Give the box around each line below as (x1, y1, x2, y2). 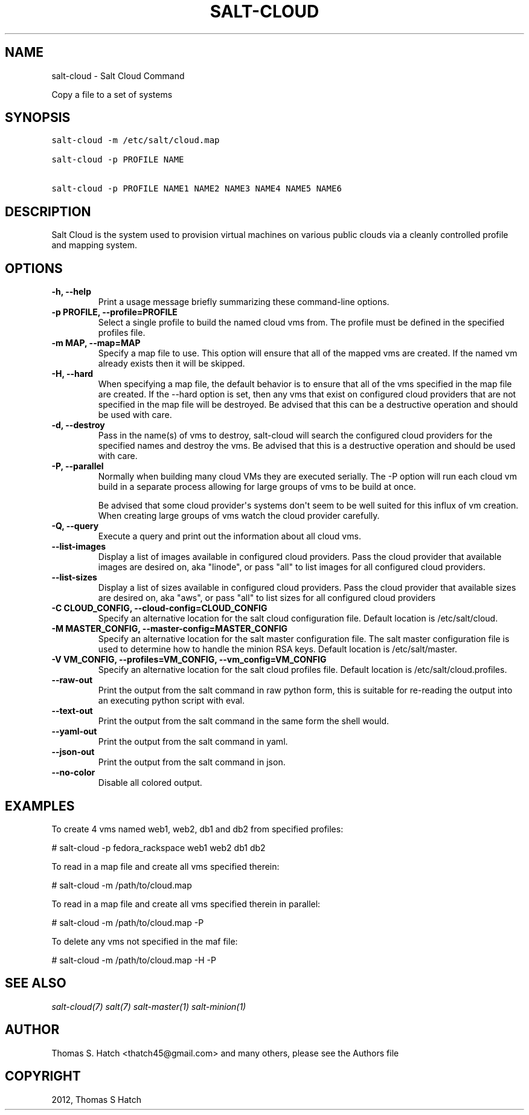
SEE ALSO (5, 975, 66, 991)
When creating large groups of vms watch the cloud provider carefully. (98, 510, 380, 521)
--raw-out (51, 675, 93, 686)
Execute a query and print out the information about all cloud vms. (98, 531, 361, 542)
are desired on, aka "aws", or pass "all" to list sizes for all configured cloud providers (98, 593, 436, 603)
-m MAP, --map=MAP (51, 338, 141, 349)
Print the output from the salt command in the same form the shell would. (98, 716, 390, 727)
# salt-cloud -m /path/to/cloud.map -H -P (51, 954, 216, 965)
